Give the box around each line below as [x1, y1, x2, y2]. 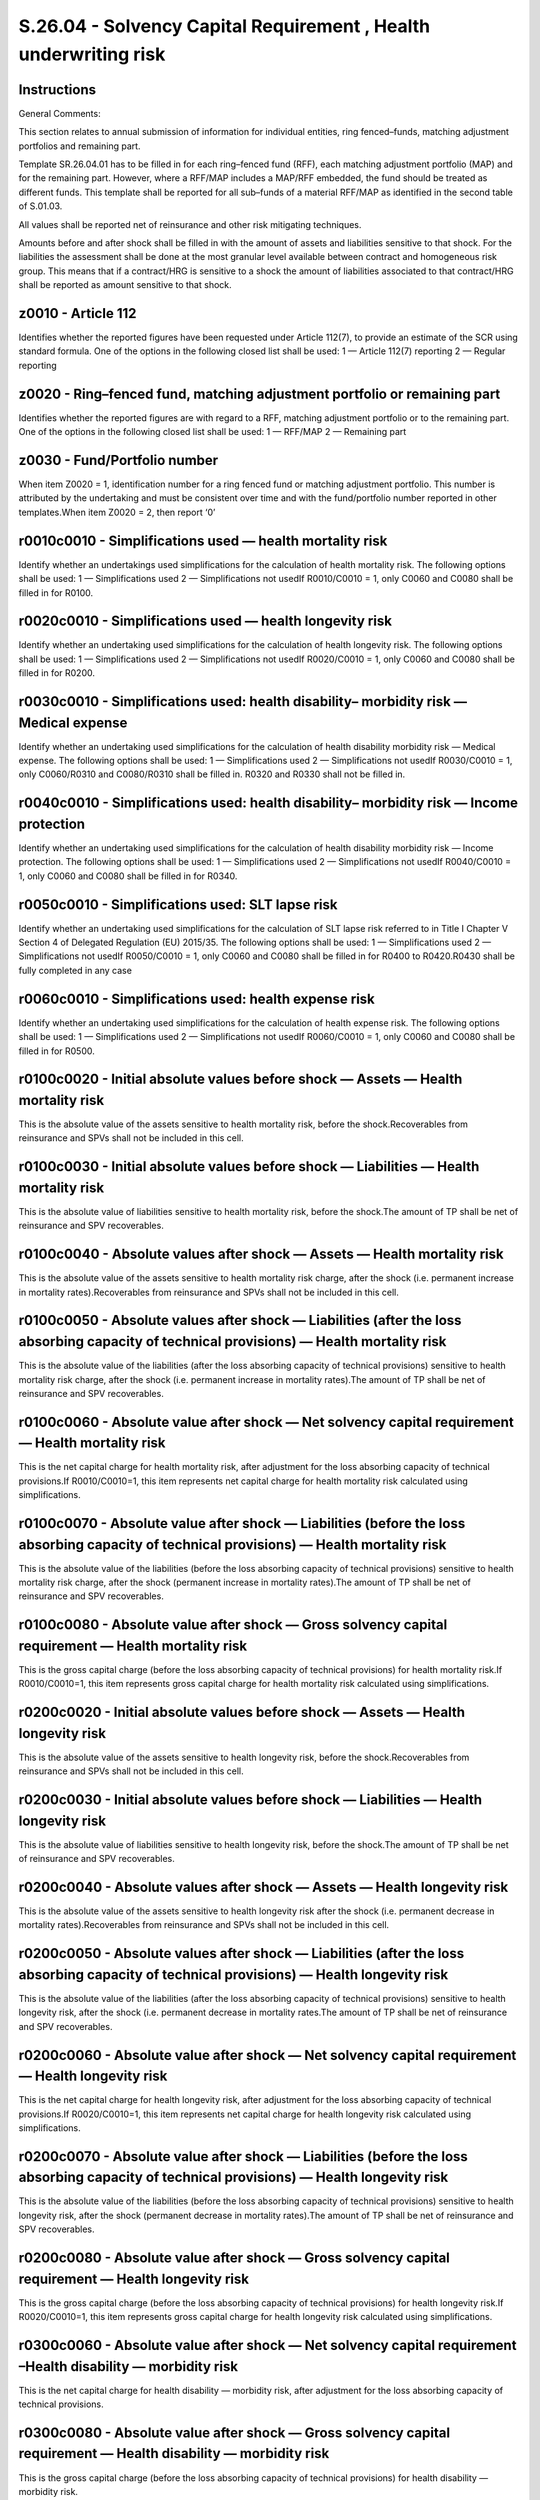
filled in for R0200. [18, 667, 95, 679]
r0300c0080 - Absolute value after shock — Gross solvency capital [18, 2424, 450, 2441]
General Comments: [18, 107, 101, 119]
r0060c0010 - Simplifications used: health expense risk [18, 990, 375, 1007]
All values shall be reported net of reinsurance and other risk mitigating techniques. [18, 218, 362, 230]
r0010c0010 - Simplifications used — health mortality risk [18, 532, 388, 549]
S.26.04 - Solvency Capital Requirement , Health [18, 15, 431, 37]
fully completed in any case [18, 964, 132, 976]
